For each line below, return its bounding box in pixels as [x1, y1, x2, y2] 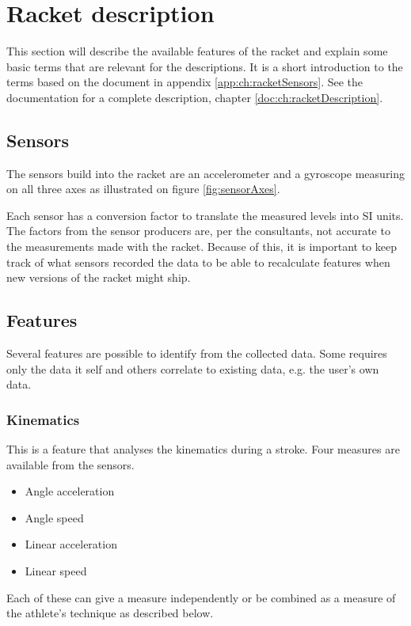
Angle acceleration [25, 483, 115, 499]
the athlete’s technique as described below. [6, 605, 214, 621]
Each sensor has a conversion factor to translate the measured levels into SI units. [6, 207, 404, 223]
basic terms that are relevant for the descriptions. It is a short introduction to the [6, 58, 403, 74]
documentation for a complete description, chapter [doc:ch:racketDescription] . [6, 89, 383, 105]
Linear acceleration [25, 536, 117, 552]
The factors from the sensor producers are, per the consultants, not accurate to [6, 222, 390, 239]
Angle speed [25, 509, 84, 525]
